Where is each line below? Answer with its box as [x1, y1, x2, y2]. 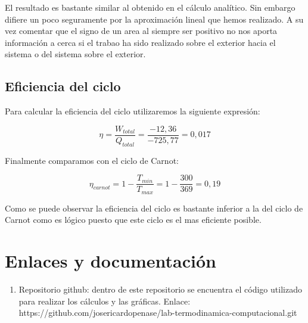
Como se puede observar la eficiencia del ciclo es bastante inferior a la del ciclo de [5, 201, 303, 214]
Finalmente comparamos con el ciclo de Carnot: [5, 154, 179, 166]
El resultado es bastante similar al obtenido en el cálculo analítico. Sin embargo [5, 1, 295, 13]
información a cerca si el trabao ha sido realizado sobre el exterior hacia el [5, 36, 276, 48]
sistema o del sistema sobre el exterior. [5, 48, 146, 60]
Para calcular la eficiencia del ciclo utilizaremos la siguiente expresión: [5, 105, 260, 117]
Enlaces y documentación [5, 249, 216, 273]
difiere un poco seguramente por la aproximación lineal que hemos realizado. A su [5, 13, 304, 25]
